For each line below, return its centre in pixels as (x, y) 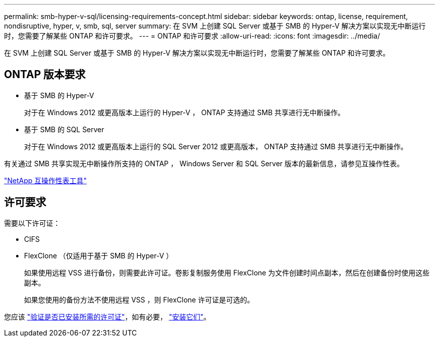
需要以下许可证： (32, 223)
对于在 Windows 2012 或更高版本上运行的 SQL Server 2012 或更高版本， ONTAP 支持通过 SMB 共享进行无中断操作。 (216, 146)
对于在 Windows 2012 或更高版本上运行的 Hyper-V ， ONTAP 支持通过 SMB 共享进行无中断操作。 (184, 112)
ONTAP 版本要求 (45, 75)
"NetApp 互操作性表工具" (46, 180)
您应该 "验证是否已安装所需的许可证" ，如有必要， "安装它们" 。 (107, 316)
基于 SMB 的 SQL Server (64, 129)
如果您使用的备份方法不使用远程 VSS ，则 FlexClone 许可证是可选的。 (139, 299)
